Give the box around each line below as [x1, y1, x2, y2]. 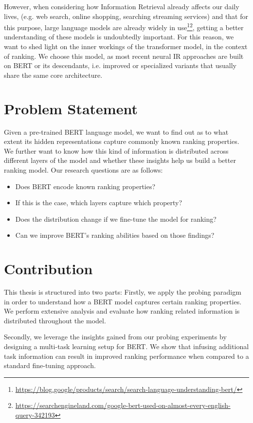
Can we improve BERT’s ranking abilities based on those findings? [15, 230, 215, 240]
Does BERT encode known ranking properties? [15, 181, 156, 191]
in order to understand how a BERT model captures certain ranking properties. [4, 296, 242, 306]
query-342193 [15, 409, 55, 420]
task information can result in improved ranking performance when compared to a [4, 351, 249, 361]
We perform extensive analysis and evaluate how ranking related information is [4, 306, 240, 316]
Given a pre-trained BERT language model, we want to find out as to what [4, 126, 229, 137]
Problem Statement [4, 98, 138, 118]
